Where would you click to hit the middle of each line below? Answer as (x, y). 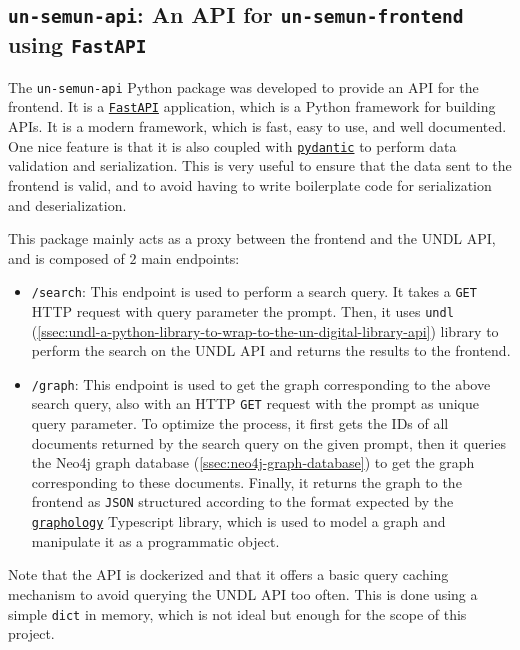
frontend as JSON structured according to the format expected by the (242, 501)
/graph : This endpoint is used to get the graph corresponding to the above (261, 383)
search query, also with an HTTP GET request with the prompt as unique (255, 403)
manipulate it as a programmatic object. (155, 540)
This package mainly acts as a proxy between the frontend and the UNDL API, (252, 238)
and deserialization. (67, 204)
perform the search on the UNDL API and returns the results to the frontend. (271, 350)
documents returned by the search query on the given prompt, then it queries (268, 442)
